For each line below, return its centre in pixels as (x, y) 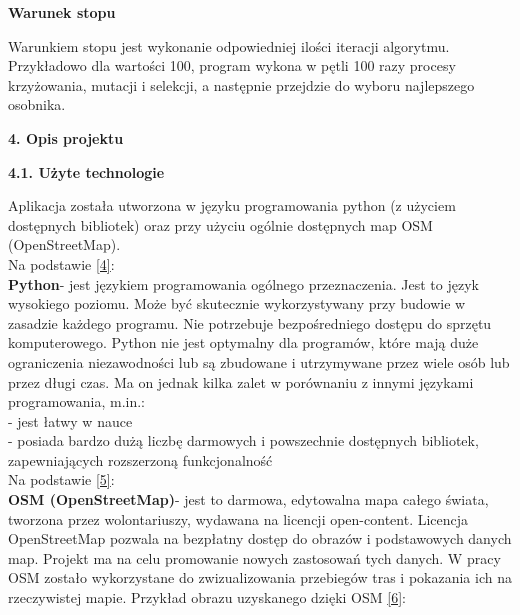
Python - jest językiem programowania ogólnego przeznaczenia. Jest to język (243, 283)
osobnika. (37, 104)
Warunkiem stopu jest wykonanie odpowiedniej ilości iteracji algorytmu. (229, 45)
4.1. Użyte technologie (86, 171)
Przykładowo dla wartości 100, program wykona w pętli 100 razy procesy (232, 65)
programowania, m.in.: (76, 401)
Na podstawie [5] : (61, 479)
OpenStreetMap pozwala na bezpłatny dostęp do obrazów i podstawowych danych (260, 538)
